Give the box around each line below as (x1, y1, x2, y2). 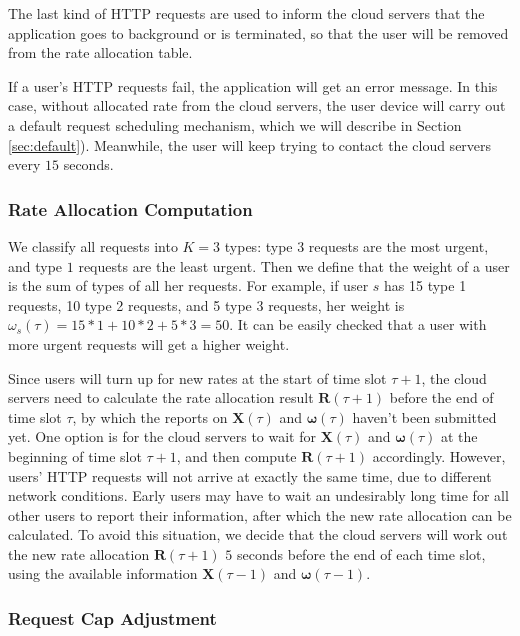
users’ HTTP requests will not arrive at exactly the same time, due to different (8, 465, 492, 486)
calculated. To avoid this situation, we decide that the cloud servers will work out (8, 524, 508, 545)
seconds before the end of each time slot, (237, 543, 486, 564)
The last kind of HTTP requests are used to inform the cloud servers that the (8, 3, 485, 23)
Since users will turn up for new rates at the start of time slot (8, 367, 387, 388)
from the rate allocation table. (8, 42, 193, 63)
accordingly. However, (372, 445, 506, 466)
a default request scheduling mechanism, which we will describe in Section (8, 114, 462, 135)
